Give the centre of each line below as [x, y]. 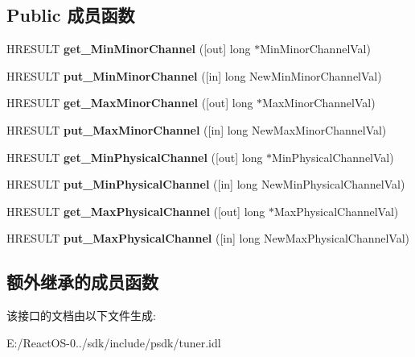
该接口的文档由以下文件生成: [81, 315]
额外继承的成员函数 [82, 282]
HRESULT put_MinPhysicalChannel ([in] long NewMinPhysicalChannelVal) [206, 184]
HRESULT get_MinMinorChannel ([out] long [129, 49]
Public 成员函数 [71, 15]
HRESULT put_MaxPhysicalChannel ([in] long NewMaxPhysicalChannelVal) [208, 238]
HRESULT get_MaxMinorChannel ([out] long [130, 103]
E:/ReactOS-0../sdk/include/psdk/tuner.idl [114, 342]
